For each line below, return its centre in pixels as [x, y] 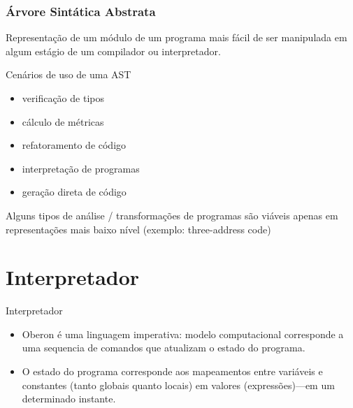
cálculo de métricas [63, 121]
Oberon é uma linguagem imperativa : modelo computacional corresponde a [183, 334]
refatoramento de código [74, 145]
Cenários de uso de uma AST [69, 74]
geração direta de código [74, 192]
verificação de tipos [63, 98]
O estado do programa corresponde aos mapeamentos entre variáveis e [172, 371]
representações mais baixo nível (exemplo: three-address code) [138, 229]
